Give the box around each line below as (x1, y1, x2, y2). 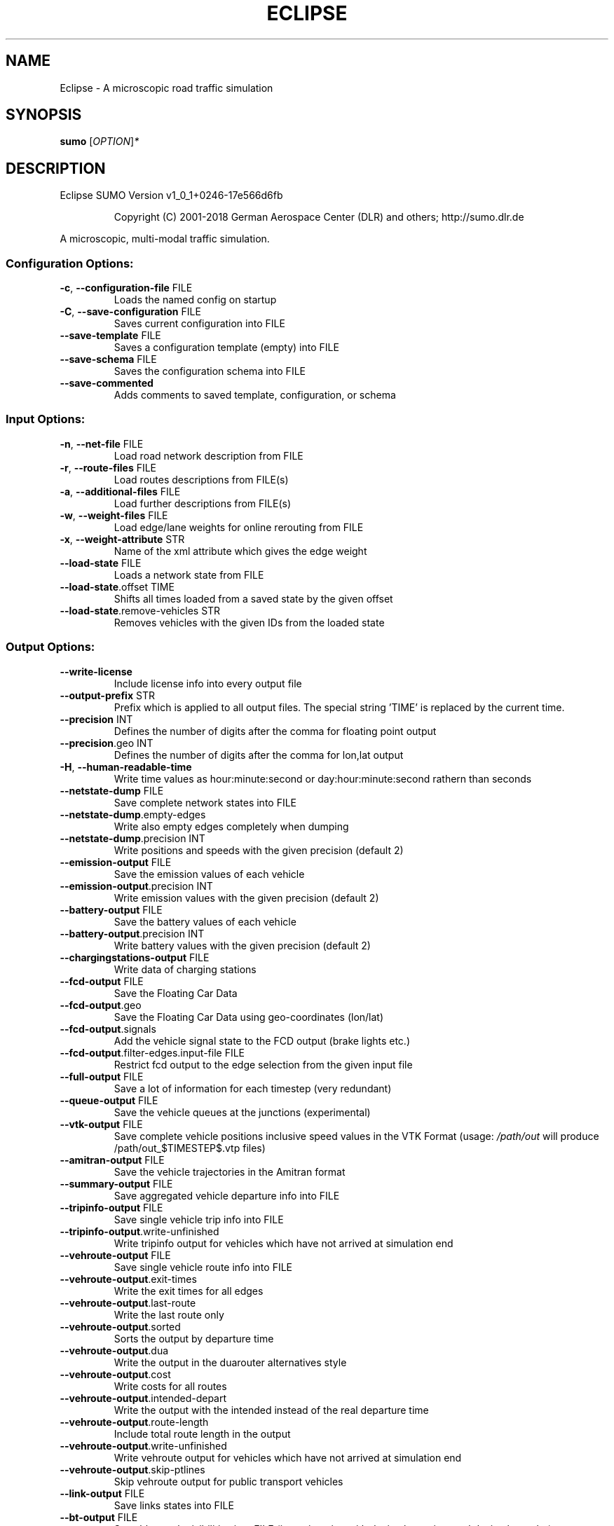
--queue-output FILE (60, 1094, 158, 1106)
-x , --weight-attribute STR (60, 532, 185, 545)
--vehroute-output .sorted (60, 1320, 181, 1333)
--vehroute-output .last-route (60, 1296, 196, 1309)
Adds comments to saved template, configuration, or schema (114, 389, 396, 401)
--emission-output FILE (60, 855, 172, 868)
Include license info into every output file (114, 677, 302, 689)
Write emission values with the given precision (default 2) (114, 891, 379, 904)
